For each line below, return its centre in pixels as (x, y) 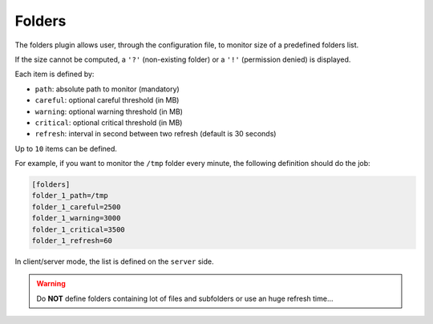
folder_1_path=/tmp (70, 196)
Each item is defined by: (55, 74)
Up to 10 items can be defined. (66, 148)
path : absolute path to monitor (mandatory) (107, 89)
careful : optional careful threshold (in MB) (107, 100)
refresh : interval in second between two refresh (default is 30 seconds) (156, 134)
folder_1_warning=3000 (76, 218)
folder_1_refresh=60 (72, 241)
